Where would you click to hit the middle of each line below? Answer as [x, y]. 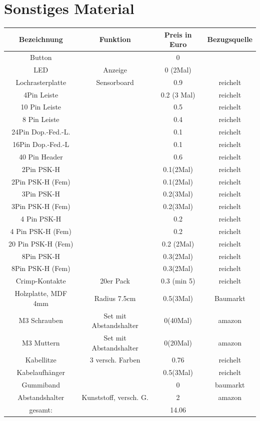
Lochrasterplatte [41, 82]
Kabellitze [41, 360]
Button [41, 57]
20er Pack [115, 281]
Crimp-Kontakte [41, 281]
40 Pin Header [41, 156]
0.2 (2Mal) [178, 243]
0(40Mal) [178, 320]
